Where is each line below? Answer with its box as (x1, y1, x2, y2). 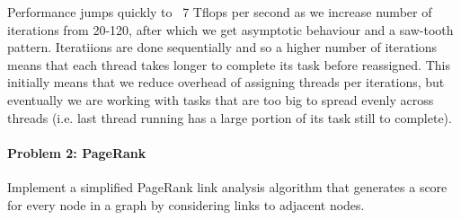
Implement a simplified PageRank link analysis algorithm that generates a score (7, 177, 448, 196)
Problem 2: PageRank (7, 143, 146, 162)
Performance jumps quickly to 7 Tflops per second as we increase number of (7, 3, 432, 21)
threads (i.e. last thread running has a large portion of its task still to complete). (7, 108, 452, 127)
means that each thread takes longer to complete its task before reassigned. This (7, 55, 450, 74)
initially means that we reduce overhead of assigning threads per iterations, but (7, 73, 445, 92)
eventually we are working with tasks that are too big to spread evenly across (7, 90, 434, 109)
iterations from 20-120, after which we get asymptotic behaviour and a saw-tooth (7, 20, 454, 39)
